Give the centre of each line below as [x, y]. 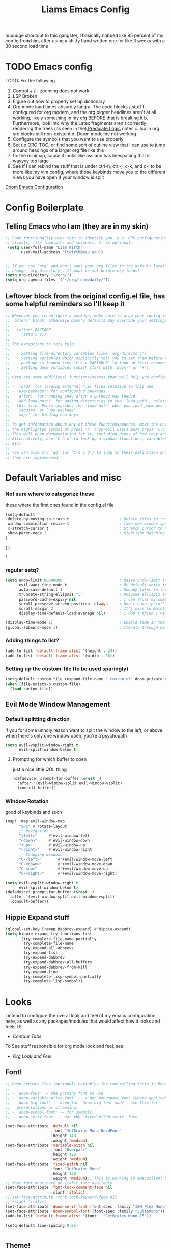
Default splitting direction [37, 719]
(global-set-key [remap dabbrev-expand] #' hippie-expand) [68, 929]
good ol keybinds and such [34, 812]
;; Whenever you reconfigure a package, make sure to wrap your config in [86, 316]
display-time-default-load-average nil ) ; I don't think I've [92, 614]
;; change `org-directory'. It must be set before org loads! [73, 271]
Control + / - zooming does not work [51, 91]
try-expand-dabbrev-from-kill [55, 967]
